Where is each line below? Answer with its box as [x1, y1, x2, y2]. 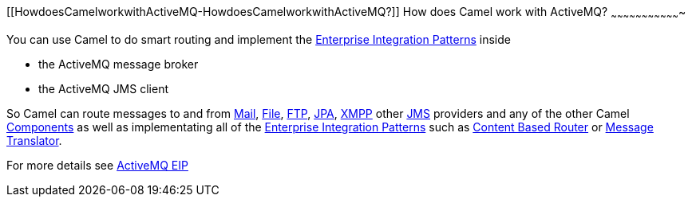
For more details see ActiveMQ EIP [6, 158, 188, 172]
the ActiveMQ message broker [38, 57, 199, 71]
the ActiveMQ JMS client [38, 81, 168, 96]
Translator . [6, 133, 62, 147]
